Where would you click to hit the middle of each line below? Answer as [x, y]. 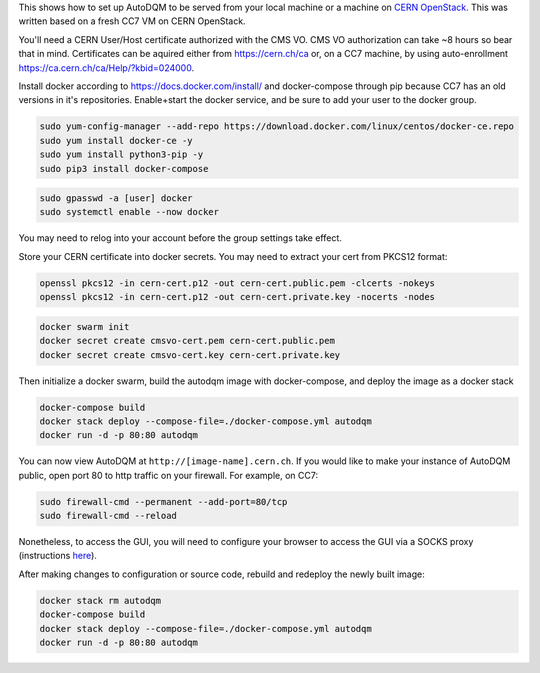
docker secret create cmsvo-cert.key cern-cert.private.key [190, 354]
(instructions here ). [57, 556]
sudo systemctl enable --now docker [129, 212]
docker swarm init [84, 326]
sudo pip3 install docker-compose [124, 168]
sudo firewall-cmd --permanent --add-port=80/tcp [163, 501]
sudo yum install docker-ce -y [116, 140]
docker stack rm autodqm [100, 600]
